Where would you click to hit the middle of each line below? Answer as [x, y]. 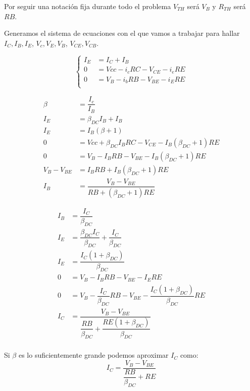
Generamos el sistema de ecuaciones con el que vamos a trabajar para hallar [122, 33]
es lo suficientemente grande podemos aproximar [93, 355]
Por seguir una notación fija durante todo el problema [88, 6]
